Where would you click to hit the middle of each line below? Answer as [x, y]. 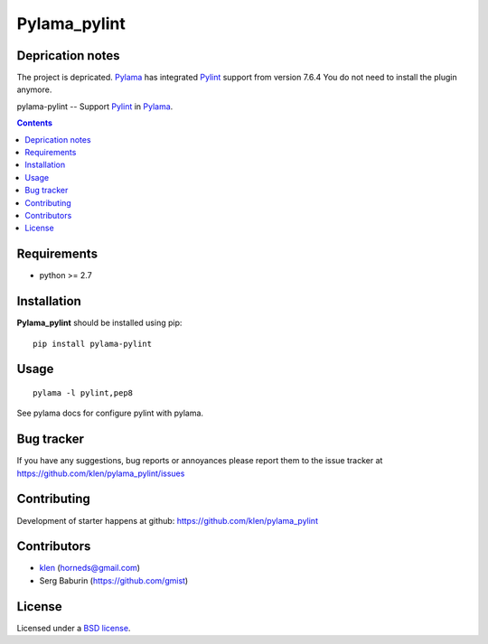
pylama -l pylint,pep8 [83, 392]
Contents [35, 123]
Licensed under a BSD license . [74, 628]
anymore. [34, 89]
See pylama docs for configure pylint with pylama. [110, 413]
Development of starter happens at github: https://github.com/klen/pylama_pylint [167, 520]
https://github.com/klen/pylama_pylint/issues [101, 473]
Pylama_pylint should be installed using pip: [99, 323]
